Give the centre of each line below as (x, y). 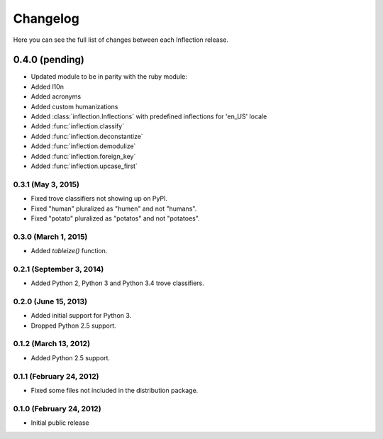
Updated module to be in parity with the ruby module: (109, 77)
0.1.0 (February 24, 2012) (57, 409)
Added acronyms (56, 96)
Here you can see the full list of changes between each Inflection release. (121, 40)
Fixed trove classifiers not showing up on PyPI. (99, 199)
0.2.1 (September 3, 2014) (59, 269)
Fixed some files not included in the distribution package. (115, 390)
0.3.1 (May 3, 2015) (46, 184)
